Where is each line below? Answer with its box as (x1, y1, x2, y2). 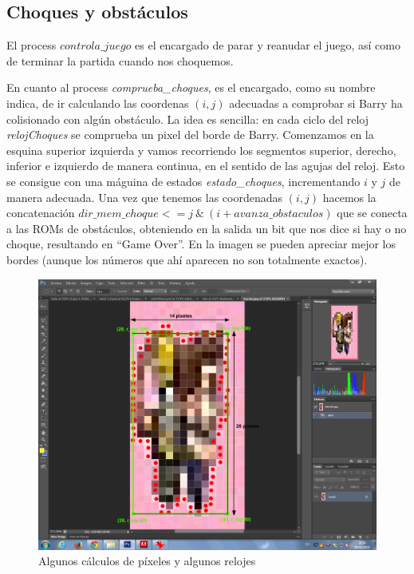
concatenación (6, 204, 75, 221)
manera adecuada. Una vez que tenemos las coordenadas (6, 188, 282, 205)
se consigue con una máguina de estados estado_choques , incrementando (6, 172, 361, 189)
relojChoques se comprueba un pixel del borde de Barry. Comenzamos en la (6, 126, 374, 143)
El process (6, 37, 57, 53)
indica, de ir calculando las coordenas (6, 94, 189, 111)
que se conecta (337, 204, 408, 221)
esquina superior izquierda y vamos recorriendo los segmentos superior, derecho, (6, 141, 396, 158)
